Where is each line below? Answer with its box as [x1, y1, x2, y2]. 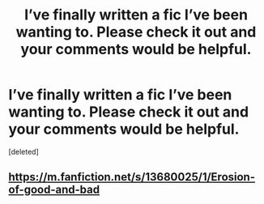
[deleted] [8, 147, 39, 156]
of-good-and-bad [8, 183, 100, 197]
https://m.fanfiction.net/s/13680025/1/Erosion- [8, 170, 255, 184]
